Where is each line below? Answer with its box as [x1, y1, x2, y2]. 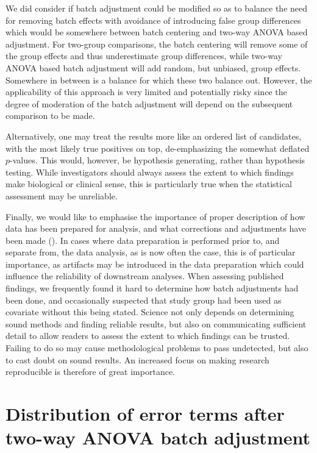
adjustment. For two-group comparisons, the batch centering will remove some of [5, 37, 308, 50]
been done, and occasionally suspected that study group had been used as [5, 293, 282, 306]
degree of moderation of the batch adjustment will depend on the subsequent [5, 97, 293, 110]
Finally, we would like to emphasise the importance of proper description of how [5, 210, 305, 223]
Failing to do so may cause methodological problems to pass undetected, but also [5, 341, 308, 354]
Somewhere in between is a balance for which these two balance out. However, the [5, 73, 312, 86]
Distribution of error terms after [5, 401, 285, 426]
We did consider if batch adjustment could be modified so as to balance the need [5, 2, 308, 14]
